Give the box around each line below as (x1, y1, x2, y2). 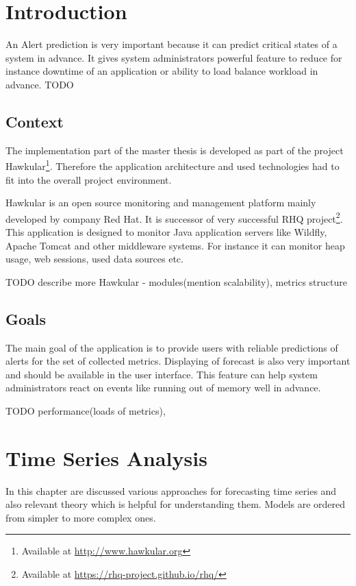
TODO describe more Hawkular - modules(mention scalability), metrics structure (5, 274, 347, 289)
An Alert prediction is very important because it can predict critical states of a (5, 37, 338, 51)
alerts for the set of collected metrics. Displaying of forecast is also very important (5, 354, 351, 368)
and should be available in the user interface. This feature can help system (5, 367, 318, 381)
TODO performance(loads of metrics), (5, 403, 166, 417)
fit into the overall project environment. (5, 172, 172, 186)
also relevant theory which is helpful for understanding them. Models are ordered (5, 497, 346, 511)
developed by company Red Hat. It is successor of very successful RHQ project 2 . (5, 209, 343, 225)
